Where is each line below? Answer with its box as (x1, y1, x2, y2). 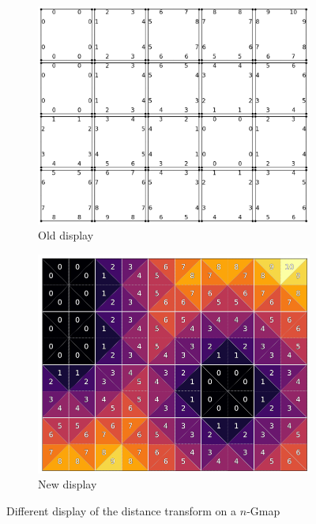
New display (38, 476, 97, 492)
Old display (38, 227, 94, 243)
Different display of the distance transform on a (6, 503, 237, 519)
